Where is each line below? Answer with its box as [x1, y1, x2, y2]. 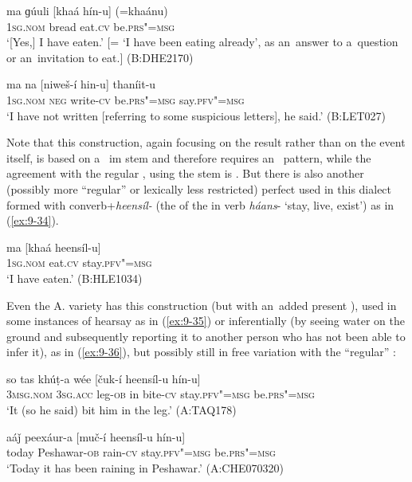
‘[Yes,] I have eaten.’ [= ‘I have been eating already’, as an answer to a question [6, 33, 398, 50]
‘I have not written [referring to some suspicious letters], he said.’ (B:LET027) [6, 107, 386, 123]
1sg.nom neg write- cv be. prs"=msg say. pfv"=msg [6, 91, 245, 108]
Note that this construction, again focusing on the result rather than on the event [6, 134, 406, 151]
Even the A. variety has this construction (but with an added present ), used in [6, 296, 397, 313]
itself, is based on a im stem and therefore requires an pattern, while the [6, 149, 371, 166]
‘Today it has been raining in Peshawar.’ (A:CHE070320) [6, 459, 284, 476]
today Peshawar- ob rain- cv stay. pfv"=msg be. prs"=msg [6, 444, 276, 460]
